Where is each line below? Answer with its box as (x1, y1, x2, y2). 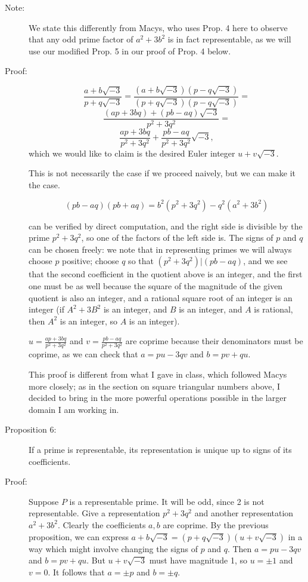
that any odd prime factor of (29, 33, 133, 45)
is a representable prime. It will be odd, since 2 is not (69, 495, 265, 507)
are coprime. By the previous (163, 518, 269, 531)
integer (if (29, 303, 64, 315)
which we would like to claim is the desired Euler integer (29, 146, 235, 159)
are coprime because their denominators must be (125, 335, 303, 347)
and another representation (194, 507, 294, 519)
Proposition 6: (5, 423, 57, 436)
